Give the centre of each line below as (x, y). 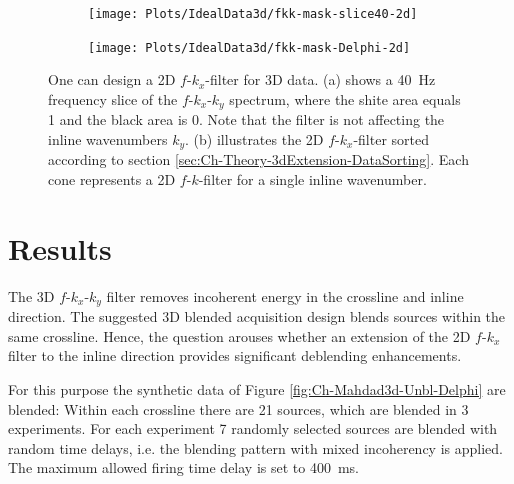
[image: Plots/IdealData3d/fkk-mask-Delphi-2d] (249, 47)
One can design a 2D (112, 79)
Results (60, 247)
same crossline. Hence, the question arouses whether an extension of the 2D (239, 335)
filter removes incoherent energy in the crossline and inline (285, 295)
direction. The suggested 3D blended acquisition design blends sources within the (257, 316)
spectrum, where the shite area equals (345, 98)
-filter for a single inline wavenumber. (312, 179)
